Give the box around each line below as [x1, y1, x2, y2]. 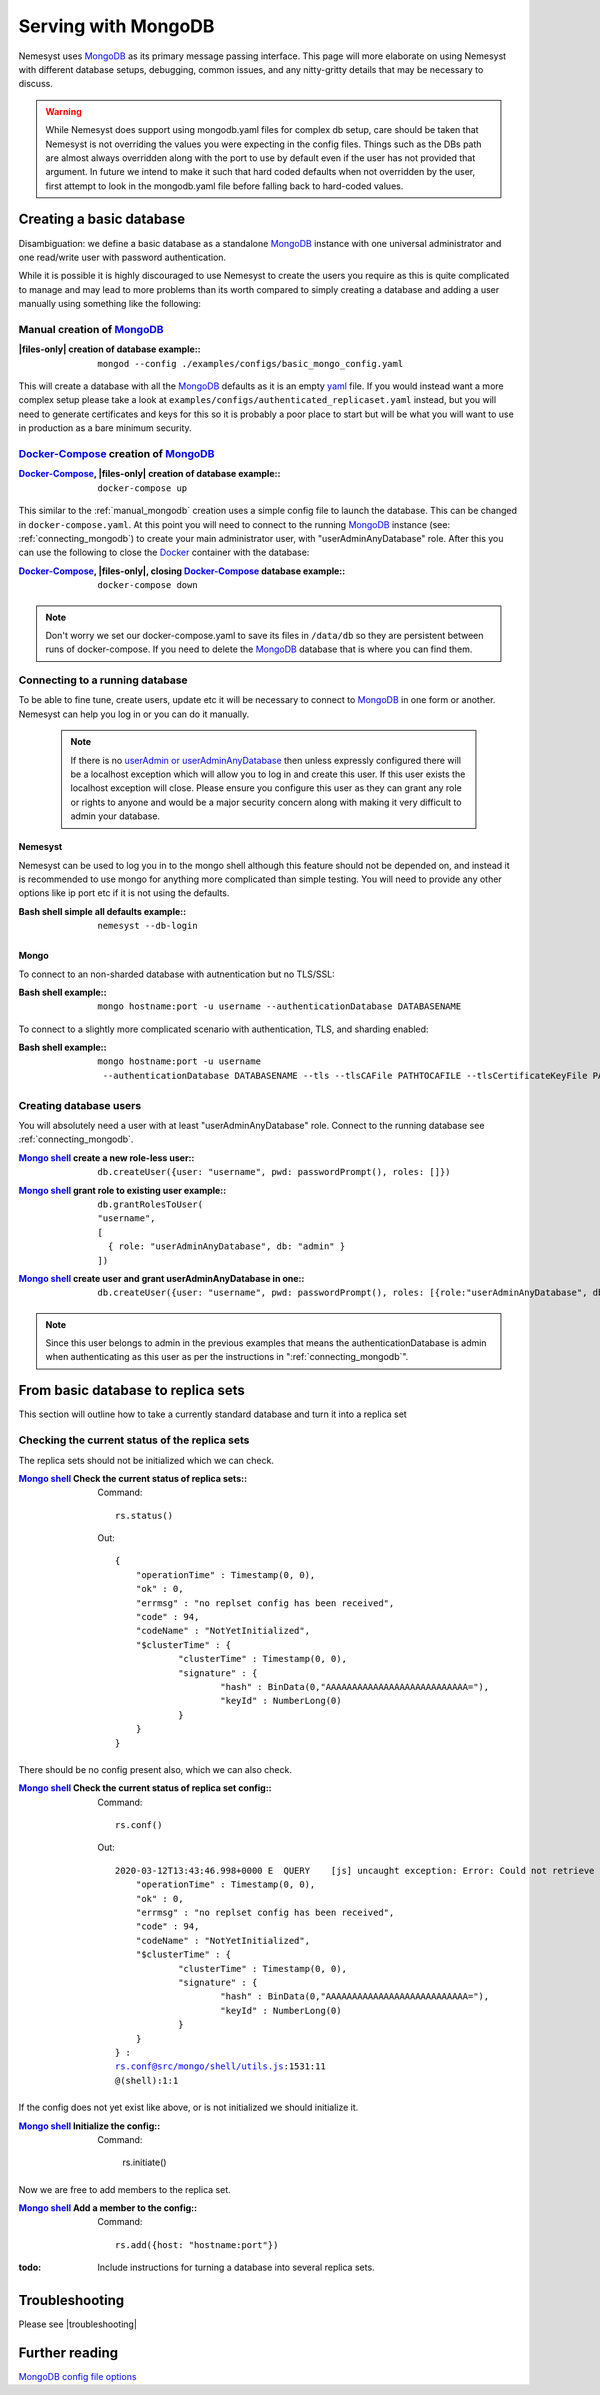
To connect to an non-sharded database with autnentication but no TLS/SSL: [18, 968, 335, 980]
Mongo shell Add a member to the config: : [18, 2202, 198, 2214]
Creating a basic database [18, 211, 186, 228]
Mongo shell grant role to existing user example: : [18, 1184, 227, 1196]
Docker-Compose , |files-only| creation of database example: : [18, 468, 281, 480]
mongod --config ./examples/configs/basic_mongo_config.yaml [97, 358, 404, 369]
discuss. [18, 78, 54, 90]
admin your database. [70, 810, 160, 822]
